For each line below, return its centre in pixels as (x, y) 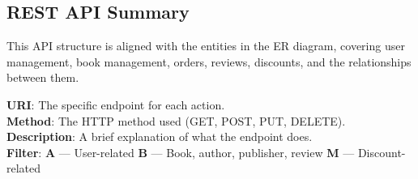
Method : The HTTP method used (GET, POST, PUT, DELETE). (176, 120)
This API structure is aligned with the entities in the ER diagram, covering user (206, 46)
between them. (43, 77)
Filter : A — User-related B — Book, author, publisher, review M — (181, 152)
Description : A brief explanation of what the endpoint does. (160, 136)
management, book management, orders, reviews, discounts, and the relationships (209, 61)
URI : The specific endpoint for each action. (116, 104)
